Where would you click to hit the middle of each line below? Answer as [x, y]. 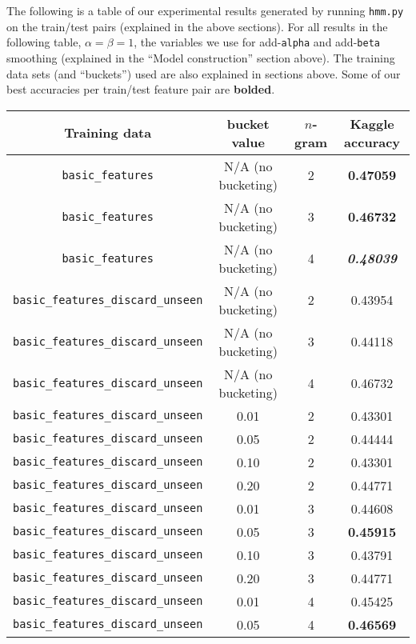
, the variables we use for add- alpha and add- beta [257, 42]
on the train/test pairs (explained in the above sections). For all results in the [197, 26]
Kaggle [372, 123]
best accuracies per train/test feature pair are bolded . [141, 89]
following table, [44, 42]
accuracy [372, 142]
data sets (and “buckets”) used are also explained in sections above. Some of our [204, 73]
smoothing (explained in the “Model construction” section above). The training [201, 57]
